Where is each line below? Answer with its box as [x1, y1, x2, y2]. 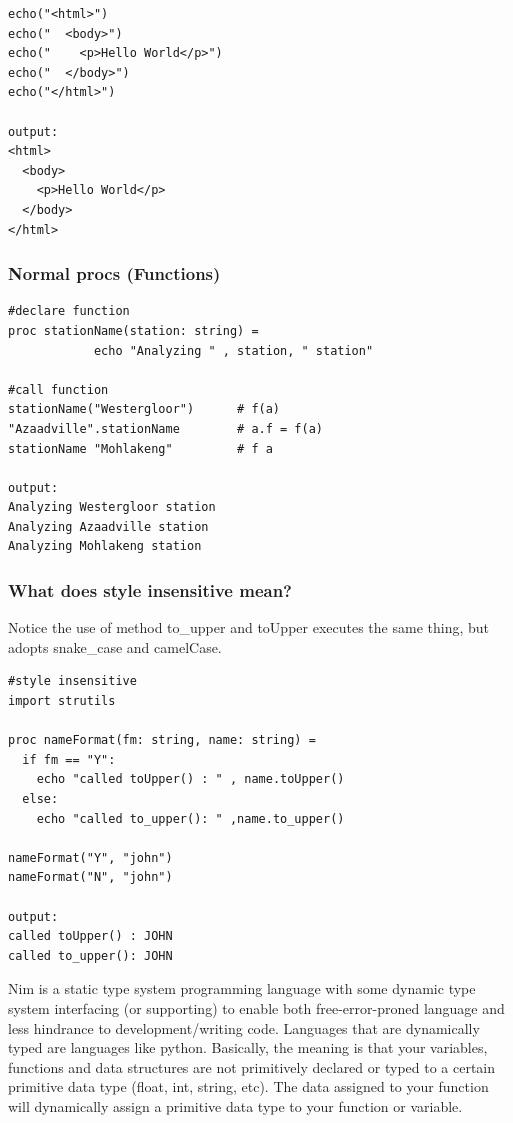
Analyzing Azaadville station [8, 519, 209, 534]
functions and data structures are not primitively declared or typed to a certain [8, 1056, 496, 1077]
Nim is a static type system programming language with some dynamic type [8, 978, 476, 999]
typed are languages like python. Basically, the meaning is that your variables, [8, 1037, 488, 1058]
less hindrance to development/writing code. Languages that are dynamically [8, 1017, 480, 1038]
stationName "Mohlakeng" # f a [8, 441, 273, 456]
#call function [8, 382, 109, 397]
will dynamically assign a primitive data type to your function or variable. [8, 1095, 463, 1116]
